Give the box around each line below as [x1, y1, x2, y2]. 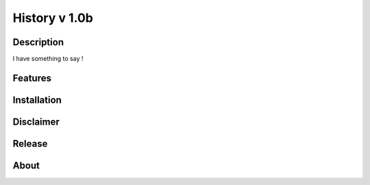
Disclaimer [12, 116, 60, 127]
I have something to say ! [12, 55, 84, 63]
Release [12, 138, 48, 149]
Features [12, 72, 51, 84]
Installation [12, 94, 62, 106]
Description [12, 36, 64, 48]
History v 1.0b [12, 10, 94, 25]
